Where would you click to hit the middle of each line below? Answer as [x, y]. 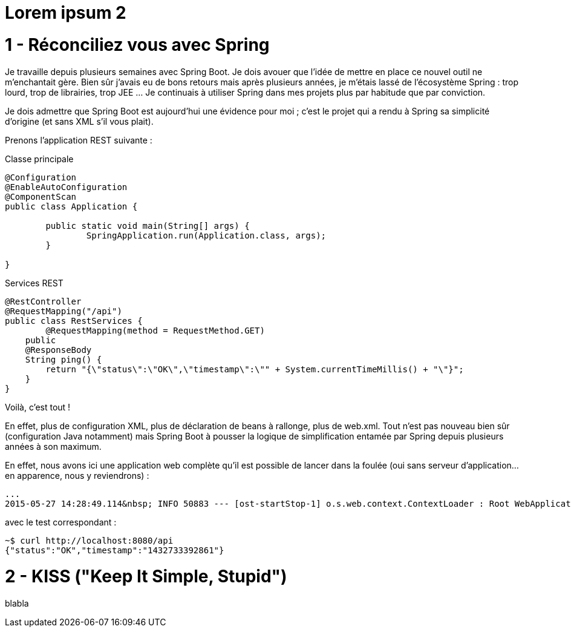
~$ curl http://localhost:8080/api [89, 540]
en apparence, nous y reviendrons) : [77, 475]
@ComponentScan [41, 196]
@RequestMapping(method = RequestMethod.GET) [155, 330]
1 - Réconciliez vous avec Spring [137, 44]
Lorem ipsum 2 [66, 13]
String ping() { [64, 359]
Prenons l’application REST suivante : [79, 140]
